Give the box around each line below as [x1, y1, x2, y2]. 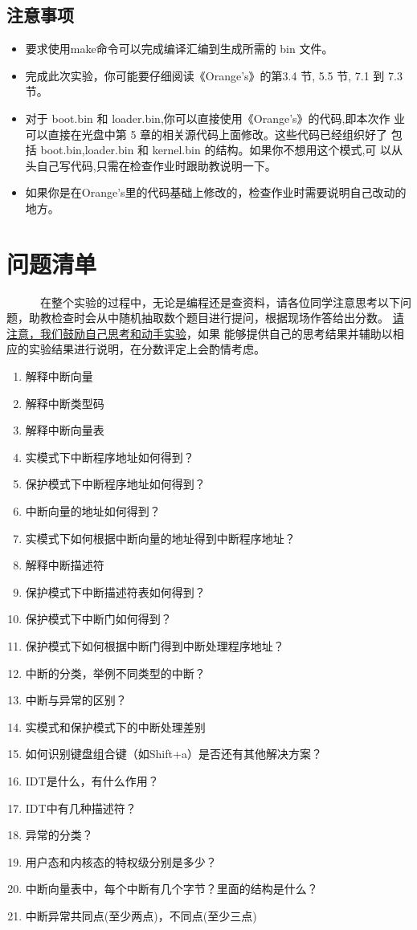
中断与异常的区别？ [25, 691, 127, 708]
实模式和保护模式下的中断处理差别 [25, 718, 206, 735]
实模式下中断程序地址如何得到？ [25, 448, 194, 465]
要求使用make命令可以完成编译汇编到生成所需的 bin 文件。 [25, 40, 333, 57]
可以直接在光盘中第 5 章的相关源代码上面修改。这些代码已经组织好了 [25, 125, 388, 142]
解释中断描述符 [25, 557, 104, 573]
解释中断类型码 [25, 394, 104, 411]
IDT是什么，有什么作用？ [25, 772, 159, 789]
